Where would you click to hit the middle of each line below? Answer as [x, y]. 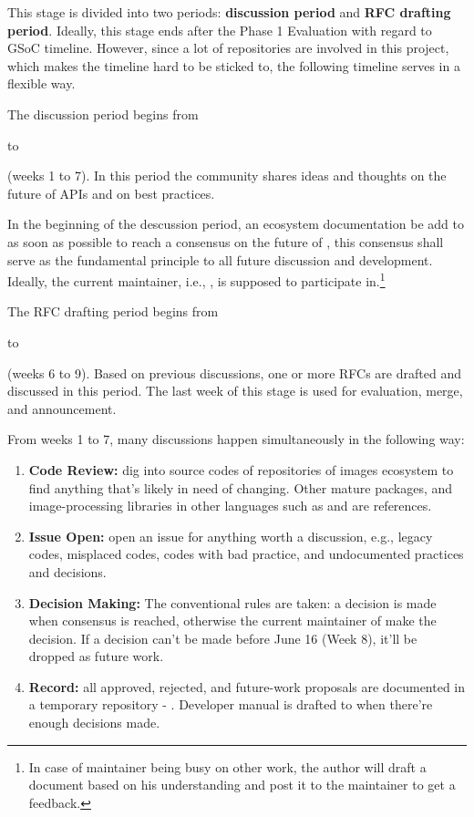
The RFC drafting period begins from [113, 311]
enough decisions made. [94, 723]
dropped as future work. [96, 656]
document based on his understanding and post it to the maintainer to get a [242, 785]
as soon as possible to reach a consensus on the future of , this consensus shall [226, 241]
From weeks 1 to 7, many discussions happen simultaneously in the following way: [236, 439]
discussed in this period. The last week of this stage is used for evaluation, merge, [235, 391]
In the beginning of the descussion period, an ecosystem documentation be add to [236, 224]
